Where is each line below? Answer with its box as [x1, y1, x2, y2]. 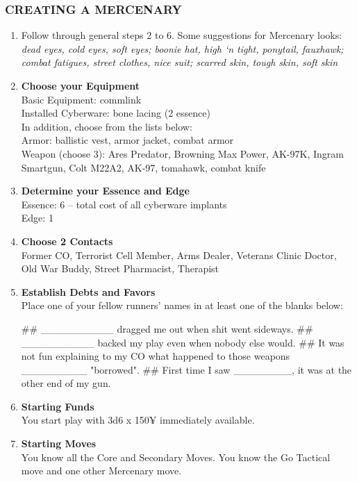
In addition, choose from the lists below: [21, 119, 192, 133]
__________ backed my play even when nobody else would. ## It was [21, 335, 344, 349]
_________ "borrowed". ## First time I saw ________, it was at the [21, 362, 352, 376]
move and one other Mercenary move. [21, 463, 182, 478]
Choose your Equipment [21, 78, 140, 92]
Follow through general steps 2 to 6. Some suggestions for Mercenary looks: [21, 28, 342, 42]
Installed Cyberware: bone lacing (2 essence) [21, 106, 210, 120]
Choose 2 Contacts [21, 233, 113, 248]
